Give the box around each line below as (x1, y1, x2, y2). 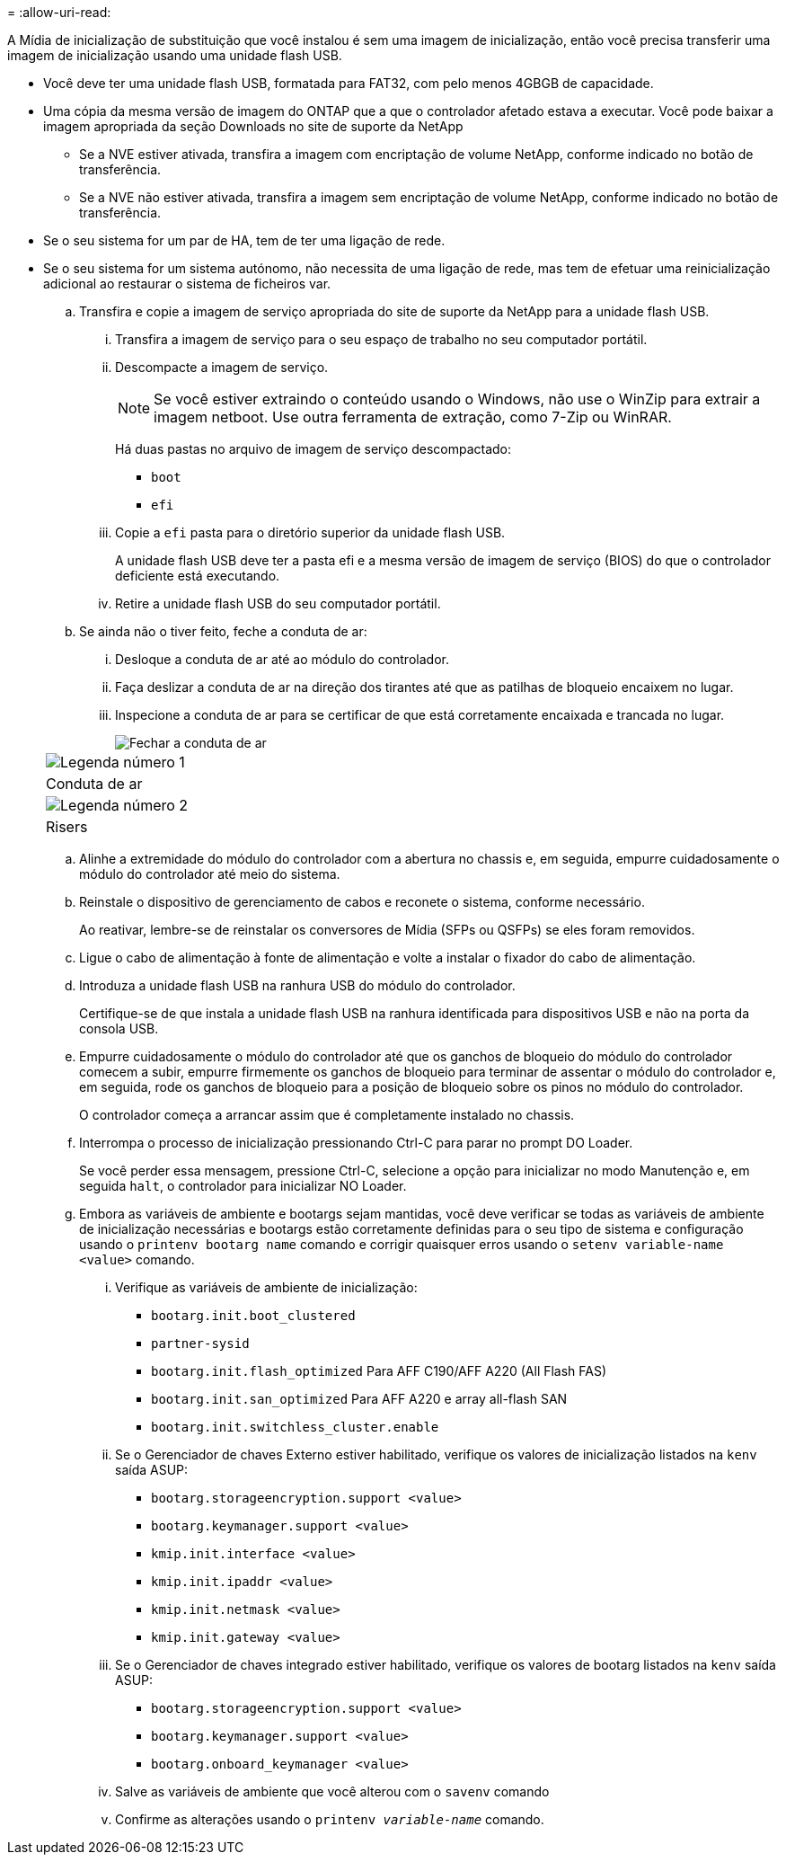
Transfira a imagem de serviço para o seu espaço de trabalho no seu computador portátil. (115, 332, 648, 347)
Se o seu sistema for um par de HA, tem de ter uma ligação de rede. (43, 233, 446, 248)
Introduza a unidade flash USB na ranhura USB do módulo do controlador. (79, 978, 516, 993)
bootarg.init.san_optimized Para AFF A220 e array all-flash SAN (151, 1391, 568, 1406)
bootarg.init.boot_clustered (151, 1308, 356, 1323)
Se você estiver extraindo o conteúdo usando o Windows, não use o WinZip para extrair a (154, 390, 761, 408)
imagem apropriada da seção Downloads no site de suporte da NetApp (43, 119, 464, 134)
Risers (46, 818, 88, 836)
